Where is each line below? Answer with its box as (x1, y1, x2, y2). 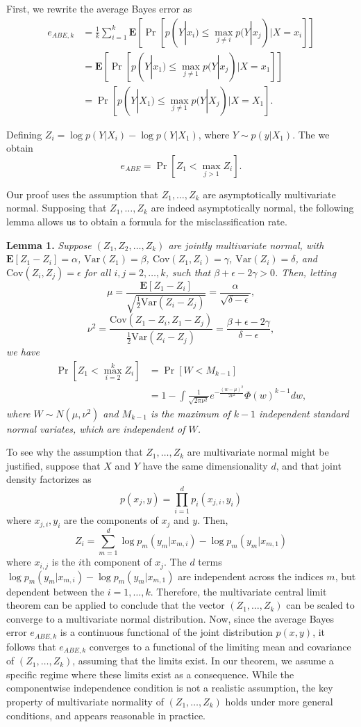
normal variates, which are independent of (6, 421, 185, 436)
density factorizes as (6, 472, 92, 486)
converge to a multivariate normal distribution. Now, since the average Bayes (6, 611, 334, 625)
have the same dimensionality (142, 458, 268, 472)
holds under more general (225, 694, 333, 709)
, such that (165, 264, 211, 279)
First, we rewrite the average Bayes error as (6, 1, 192, 15)
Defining (6, 127, 42, 141)
